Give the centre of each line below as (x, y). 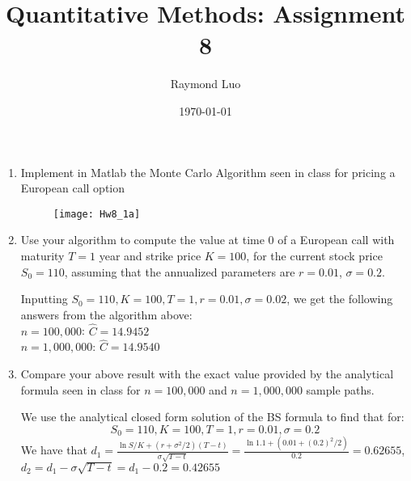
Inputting (44, 299)
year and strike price (150, 255)
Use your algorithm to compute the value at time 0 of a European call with (208, 240)
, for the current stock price (314, 255)
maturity (42, 255)
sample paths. (340, 389)
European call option (73, 188)
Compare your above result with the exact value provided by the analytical (207, 373)
